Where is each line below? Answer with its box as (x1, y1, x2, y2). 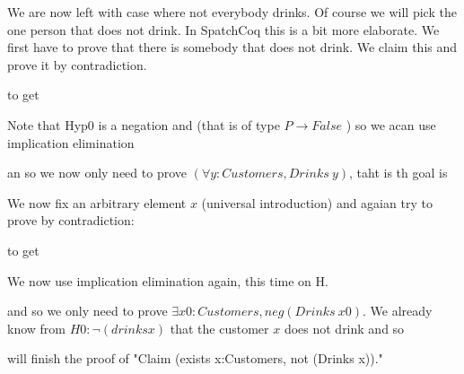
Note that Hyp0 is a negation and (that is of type (7, 115, 280, 134)
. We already (363, 301, 433, 320)
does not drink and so (284, 318, 405, 337)
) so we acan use (346, 115, 436, 134)
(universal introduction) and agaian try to (201, 193, 433, 212)
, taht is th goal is (349, 163, 448, 182)
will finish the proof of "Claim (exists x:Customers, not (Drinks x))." (7, 349, 383, 368)
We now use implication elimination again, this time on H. (7, 271, 328, 290)
